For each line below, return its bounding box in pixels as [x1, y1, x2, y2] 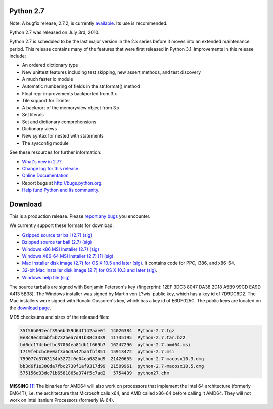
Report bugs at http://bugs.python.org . [22, 179, 103, 186]
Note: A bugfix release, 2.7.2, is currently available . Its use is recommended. [9, 20, 168, 26]
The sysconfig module [22, 140, 69, 146]
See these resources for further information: [9, 149, 102, 155]
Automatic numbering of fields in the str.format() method [22, 83, 140, 89]
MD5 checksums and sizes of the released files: [9, 314, 110, 321]
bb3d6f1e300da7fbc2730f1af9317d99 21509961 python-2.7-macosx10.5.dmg [20, 363, 204, 369]
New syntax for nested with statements [22, 133, 104, 139]
